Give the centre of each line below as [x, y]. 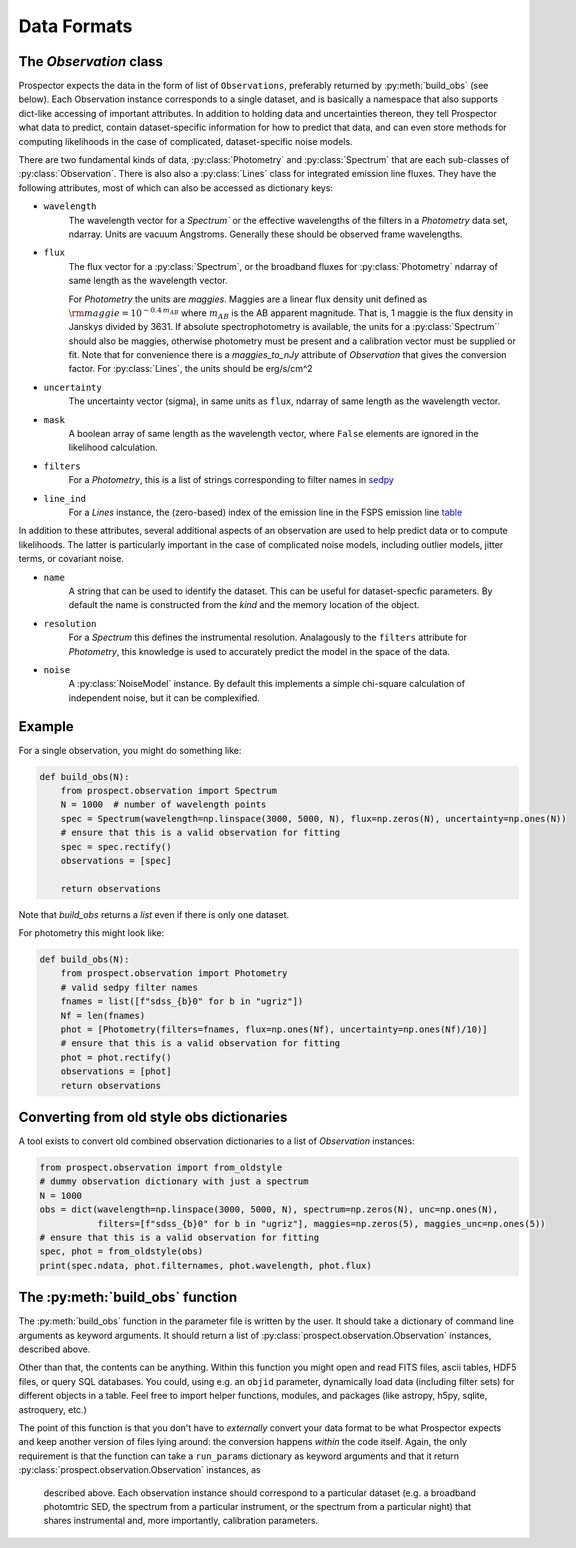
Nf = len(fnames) [103, 1015]
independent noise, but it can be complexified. [164, 697]
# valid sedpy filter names [129, 987]
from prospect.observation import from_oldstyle [161, 1168]
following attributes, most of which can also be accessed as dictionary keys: [176, 187]
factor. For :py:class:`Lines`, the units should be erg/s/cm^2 [191, 369]
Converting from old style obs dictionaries [153, 1116]
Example [46, 726]
